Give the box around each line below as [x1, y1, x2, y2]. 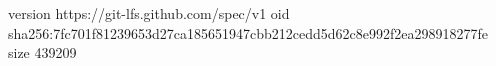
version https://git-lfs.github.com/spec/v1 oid [8, 3, 290, 23]
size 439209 [8, 42, 77, 63]
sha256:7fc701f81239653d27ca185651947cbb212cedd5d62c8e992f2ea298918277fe [8, 22, 488, 43]
